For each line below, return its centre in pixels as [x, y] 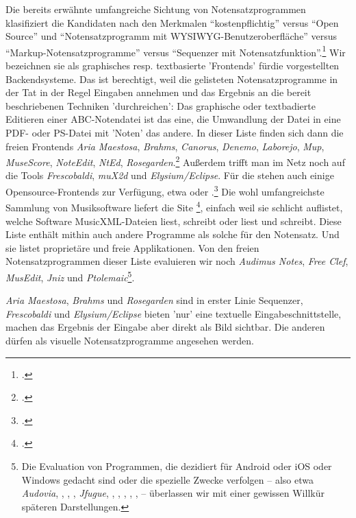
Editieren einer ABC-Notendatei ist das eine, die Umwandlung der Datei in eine [173, 119]
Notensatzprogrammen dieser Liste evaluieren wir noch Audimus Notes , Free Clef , [177, 261]
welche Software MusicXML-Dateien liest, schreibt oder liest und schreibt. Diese [174, 221]
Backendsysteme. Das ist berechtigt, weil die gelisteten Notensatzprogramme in [172, 79]
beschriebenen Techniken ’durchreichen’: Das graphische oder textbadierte [161, 105]
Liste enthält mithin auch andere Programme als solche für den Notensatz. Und [173, 234]
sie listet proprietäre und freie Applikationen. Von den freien [132, 247]
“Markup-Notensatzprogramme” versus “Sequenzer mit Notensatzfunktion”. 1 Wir [176, 51]
